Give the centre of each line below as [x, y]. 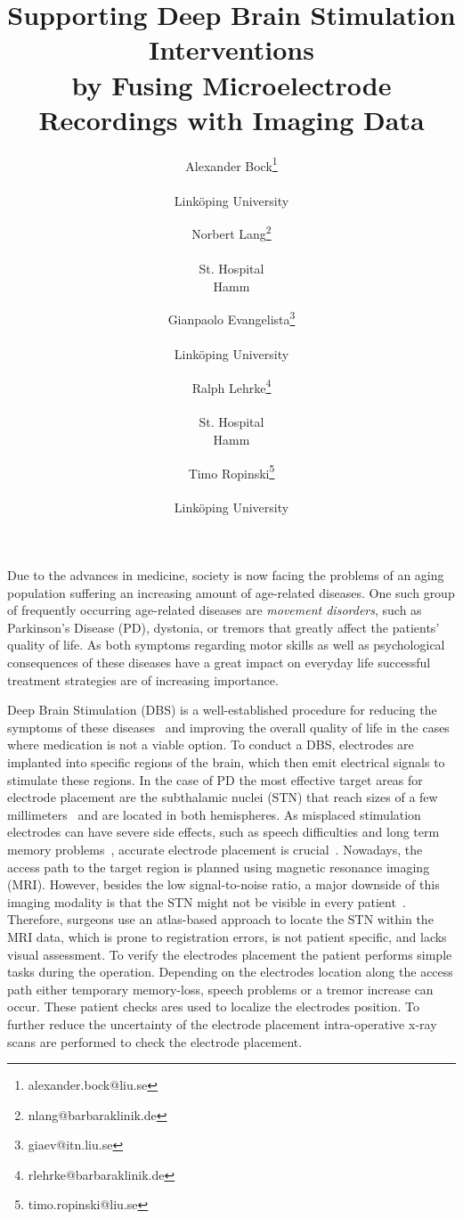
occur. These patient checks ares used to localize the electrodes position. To [213, 1006]
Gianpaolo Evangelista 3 [231, 318]
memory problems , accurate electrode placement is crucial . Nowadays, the [215, 849]
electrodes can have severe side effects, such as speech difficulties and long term [223, 832]
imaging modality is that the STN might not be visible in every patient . [207, 901]
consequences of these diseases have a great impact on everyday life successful [219, 663]
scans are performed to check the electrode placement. [155, 1041]
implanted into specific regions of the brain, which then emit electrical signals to [226, 762]
